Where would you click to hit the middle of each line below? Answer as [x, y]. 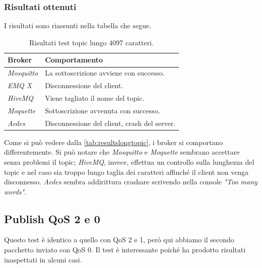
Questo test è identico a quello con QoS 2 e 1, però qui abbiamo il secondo [119, 240]
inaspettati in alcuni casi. [43, 259]
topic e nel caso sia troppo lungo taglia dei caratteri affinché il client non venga [126, 172]
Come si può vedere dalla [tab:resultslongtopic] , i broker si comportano [114, 142]
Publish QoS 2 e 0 [52, 218]
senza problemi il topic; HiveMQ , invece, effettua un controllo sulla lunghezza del [129, 161]
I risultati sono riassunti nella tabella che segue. [78, 25]
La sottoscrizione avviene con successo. [105, 73]
